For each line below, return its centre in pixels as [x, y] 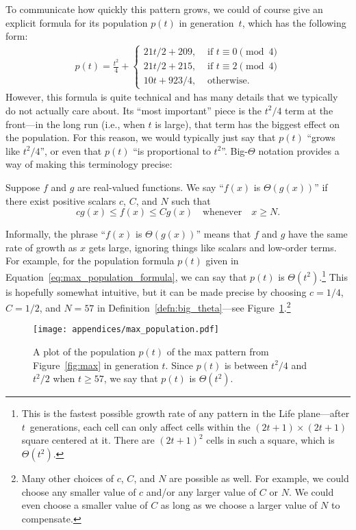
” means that [224, 234]
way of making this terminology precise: [89, 164]
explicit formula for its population [77, 22]
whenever [222, 213]
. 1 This [333, 275]
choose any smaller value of [79, 491]
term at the [309, 110]
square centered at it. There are [88, 440]
